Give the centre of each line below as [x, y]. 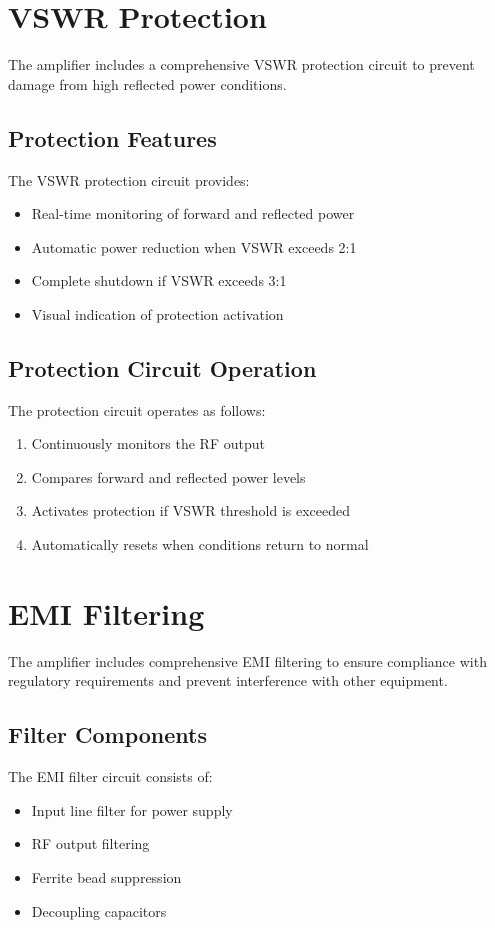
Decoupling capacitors [99, 910]
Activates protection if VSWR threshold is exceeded [191, 510]
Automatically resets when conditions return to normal [200, 544]
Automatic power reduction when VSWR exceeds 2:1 [194, 246]
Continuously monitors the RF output [148, 443]
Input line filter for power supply [132, 809]
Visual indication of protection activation [157, 313]
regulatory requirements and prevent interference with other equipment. [228, 680]
